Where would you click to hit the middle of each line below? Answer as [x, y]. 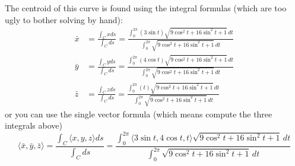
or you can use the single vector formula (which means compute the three [139, 114]
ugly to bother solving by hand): [64, 19]
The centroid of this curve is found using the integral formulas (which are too [146, 8]
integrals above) [34, 125]
